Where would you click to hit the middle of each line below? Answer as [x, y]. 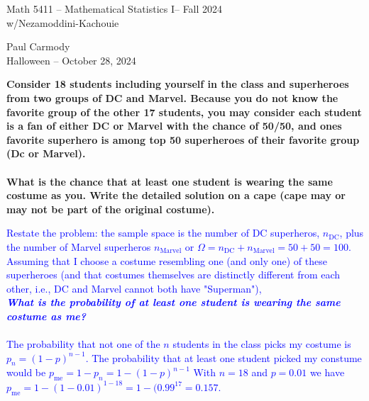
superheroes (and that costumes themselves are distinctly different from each [174, 275]
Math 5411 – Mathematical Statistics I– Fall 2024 [115, 9]
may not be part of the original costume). [111, 209]
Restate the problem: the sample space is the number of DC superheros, [163, 233]
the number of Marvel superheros [79, 246]
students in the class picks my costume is [262, 344]
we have [327, 372]
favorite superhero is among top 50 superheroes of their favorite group [183, 139]
